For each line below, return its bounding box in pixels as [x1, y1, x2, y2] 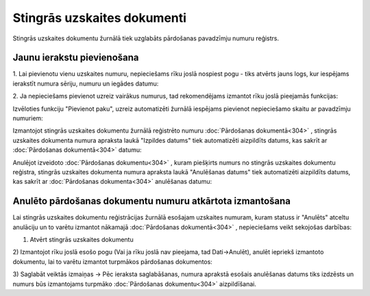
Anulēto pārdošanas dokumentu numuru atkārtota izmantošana [12, 196, 291, 207]
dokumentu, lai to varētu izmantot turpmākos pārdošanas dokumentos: [12, 257, 212, 266]
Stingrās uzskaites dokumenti [12, 10, 187, 25]
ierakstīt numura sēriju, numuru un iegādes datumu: [12, 79, 159, 88]
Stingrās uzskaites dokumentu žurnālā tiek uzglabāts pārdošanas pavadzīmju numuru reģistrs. [12, 34, 280, 42]
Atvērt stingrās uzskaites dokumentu [29, 236, 134, 244]
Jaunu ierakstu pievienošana [12, 52, 140, 64]
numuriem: [12, 114, 44, 122]
